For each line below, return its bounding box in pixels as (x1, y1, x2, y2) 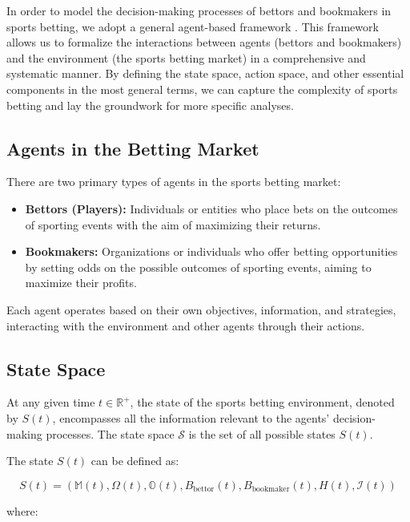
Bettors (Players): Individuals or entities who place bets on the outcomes (25, 200, 398, 216)
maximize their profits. (25, 274, 137, 291)
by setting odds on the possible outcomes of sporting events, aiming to (25, 258, 372, 275)
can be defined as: (90, 452, 179, 469)
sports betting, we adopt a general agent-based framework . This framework (6, 18, 379, 34)
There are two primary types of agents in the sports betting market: (6, 173, 341, 190)
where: (6, 502, 38, 519)
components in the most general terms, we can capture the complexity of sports (6, 80, 398, 97)
